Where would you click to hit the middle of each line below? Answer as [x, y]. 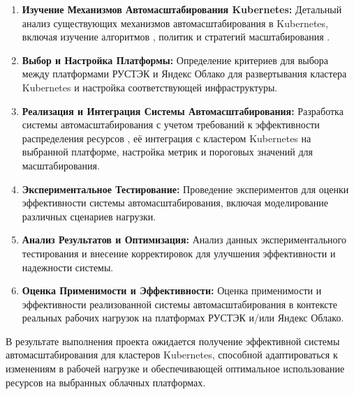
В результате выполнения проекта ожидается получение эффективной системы [173, 341]
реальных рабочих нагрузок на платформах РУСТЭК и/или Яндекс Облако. [183, 318]
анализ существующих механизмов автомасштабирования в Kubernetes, [175, 23]
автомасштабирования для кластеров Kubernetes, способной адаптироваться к [172, 355]
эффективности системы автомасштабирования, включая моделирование [175, 203]
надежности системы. [68, 267]
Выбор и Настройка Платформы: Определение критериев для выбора [175, 60]
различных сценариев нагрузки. [89, 216]
